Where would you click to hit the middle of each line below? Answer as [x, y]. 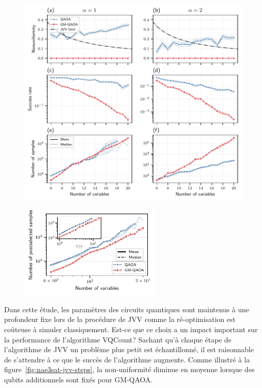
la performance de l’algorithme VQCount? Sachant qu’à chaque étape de [118, 339]
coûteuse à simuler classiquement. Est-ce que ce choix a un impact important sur [131, 329]
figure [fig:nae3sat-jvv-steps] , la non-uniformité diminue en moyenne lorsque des [129, 369]
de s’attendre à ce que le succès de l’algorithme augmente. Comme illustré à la [127, 359]
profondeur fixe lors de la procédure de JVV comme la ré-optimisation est [120, 319]
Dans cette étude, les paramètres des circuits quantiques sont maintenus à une [127, 309]
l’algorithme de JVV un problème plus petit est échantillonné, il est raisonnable [129, 349]
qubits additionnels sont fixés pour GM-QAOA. [79, 379]
